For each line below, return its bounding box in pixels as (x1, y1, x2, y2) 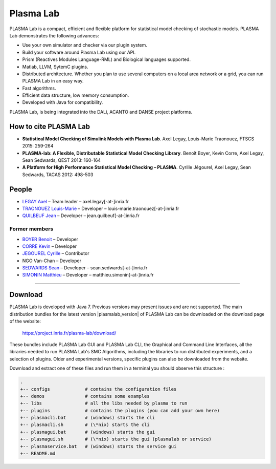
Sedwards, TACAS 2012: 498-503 (22, 172, 94, 178)
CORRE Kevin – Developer (22, 243, 77, 249)
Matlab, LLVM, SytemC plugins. (22, 63, 89, 70)
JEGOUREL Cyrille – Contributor (22, 250, 89, 257)
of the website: (9, 318, 41, 325)
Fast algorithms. (22, 85, 56, 91)
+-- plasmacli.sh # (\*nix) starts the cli (20, 422, 150, 428)
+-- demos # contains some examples (20, 393, 150, 399)
